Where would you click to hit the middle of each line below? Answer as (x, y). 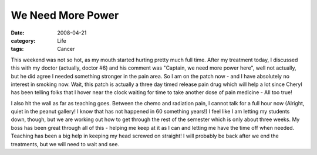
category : (23, 40)
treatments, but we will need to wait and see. (65, 144)
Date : (18, 33)
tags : (17, 49)
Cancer (66, 49)
